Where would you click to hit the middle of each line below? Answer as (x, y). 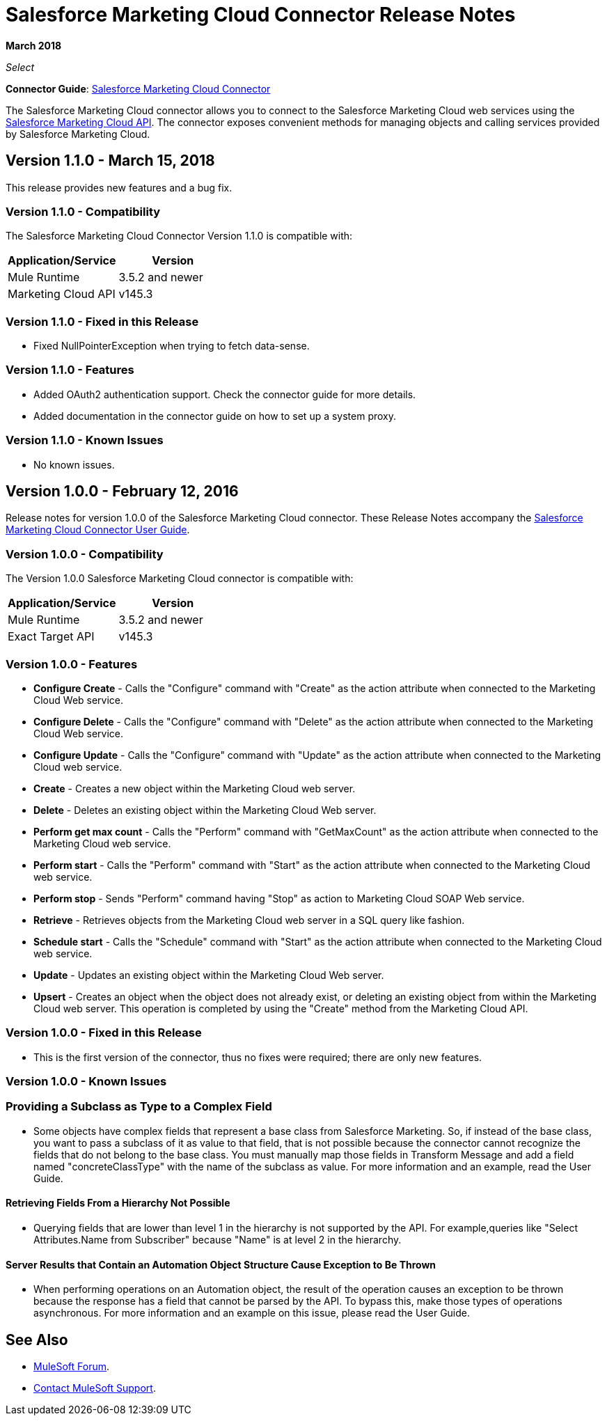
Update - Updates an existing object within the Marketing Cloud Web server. (209, 975)
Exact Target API (51, 637)
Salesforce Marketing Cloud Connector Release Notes (261, 15)
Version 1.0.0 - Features (72, 664)
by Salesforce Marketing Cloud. (78, 134)
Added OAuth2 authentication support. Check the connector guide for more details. (225, 394)
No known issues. (74, 464)
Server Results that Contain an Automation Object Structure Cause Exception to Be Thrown (221, 1264)
